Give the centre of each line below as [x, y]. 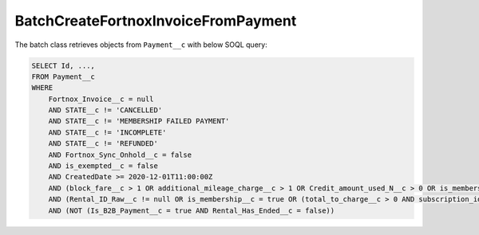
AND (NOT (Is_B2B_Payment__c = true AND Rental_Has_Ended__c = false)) [192, 210]
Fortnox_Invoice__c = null [101, 99]
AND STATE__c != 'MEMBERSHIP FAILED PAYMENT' [139, 121]
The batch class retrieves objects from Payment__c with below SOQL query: [141, 45]
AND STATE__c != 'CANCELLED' [105, 110]
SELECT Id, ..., [63, 65]
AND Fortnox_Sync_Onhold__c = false [120, 155]
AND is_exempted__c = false [103, 166]
